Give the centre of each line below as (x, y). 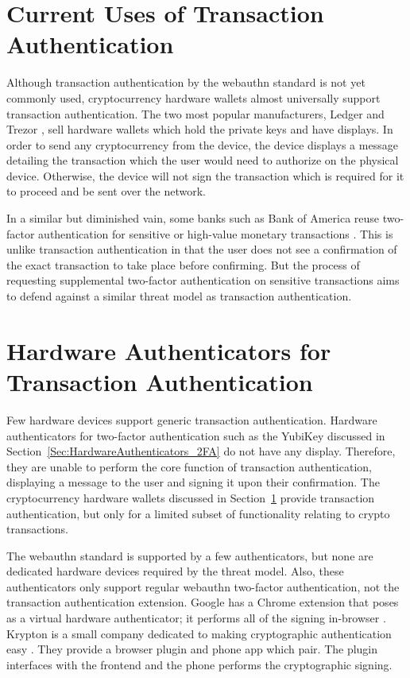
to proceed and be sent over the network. (106, 191)
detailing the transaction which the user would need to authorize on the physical (203, 160)
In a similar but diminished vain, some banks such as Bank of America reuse (193, 218)
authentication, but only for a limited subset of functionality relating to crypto (198, 513)
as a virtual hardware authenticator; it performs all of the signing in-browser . (196, 618)
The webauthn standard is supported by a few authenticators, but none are (190, 555)
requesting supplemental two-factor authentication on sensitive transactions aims (203, 280)
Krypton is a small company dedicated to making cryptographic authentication (199, 633)
